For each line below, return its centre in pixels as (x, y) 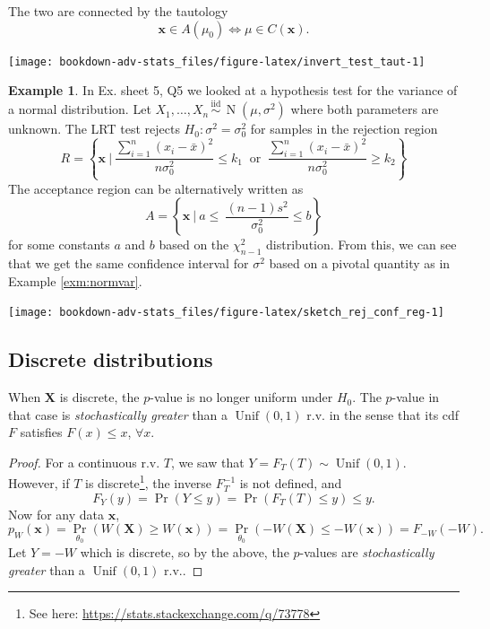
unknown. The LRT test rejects (94, 129)
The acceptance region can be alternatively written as (156, 188)
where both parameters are (365, 109)
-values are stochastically (367, 551)
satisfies (41, 432)
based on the (194, 245)
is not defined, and (291, 483)
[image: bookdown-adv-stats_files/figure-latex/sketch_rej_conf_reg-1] (226, 313)
